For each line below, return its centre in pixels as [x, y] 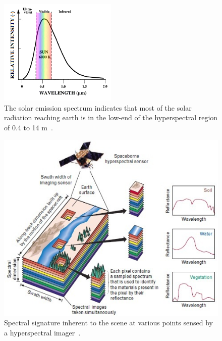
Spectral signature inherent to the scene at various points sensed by [108, 323]
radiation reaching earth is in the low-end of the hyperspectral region [111, 117]
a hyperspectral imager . [42, 333]
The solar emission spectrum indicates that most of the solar [98, 107]
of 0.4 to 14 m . [29, 127]
